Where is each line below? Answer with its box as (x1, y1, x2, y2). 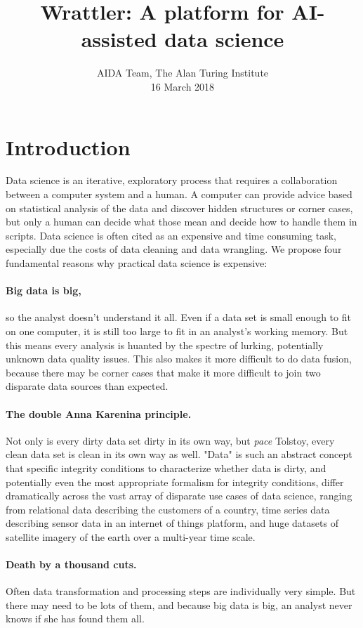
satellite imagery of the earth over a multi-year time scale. (6, 529, 256, 544)
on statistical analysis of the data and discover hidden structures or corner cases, (6, 200, 353, 215)
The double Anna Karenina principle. (6, 406, 192, 421)
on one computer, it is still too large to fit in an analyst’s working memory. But (6, 323, 348, 338)
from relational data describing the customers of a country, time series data (6, 502, 330, 516)
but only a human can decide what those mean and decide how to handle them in (6, 214, 357, 229)
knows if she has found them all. (6, 611, 145, 626)
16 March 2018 (150, 79, 215, 93)
